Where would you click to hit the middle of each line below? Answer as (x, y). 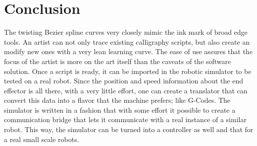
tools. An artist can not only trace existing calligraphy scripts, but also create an (127, 41)
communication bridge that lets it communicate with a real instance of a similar (125, 119)
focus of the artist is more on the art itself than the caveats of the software (118, 61)
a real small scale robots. (42, 139)
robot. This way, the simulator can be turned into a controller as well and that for (129, 129)
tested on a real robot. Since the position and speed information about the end (124, 81)
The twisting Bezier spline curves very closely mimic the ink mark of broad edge (126, 32)
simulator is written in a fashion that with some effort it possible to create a (120, 109)
